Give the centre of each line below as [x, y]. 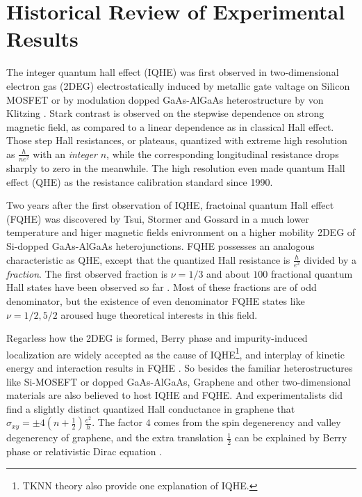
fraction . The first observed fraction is [87, 273]
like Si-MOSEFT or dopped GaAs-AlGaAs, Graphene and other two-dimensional [179, 381]
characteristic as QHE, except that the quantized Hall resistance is [148, 259]
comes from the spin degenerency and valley [247, 422]
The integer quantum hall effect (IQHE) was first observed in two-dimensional [173, 72]
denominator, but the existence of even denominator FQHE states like [156, 300]
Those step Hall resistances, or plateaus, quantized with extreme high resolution [177, 140]
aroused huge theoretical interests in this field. [159, 314]
